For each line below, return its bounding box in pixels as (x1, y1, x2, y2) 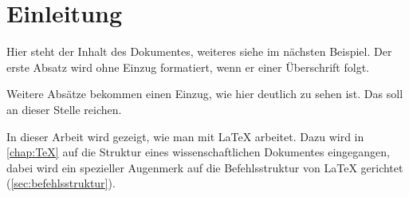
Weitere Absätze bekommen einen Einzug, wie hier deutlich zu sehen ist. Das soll (6, 85, 403, 102)
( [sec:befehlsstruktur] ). (6, 175, 116, 191)
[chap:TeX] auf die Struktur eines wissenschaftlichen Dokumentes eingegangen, (6, 144, 390, 160)
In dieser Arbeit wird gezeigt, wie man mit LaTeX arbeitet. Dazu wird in (6, 128, 364, 144)
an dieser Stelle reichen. (6, 100, 122, 117)
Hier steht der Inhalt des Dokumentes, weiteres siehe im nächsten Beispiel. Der (6, 43, 392, 60)
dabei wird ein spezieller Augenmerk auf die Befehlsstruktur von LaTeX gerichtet (6, 159, 403, 175)
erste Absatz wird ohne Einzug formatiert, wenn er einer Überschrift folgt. (6, 58, 369, 75)
